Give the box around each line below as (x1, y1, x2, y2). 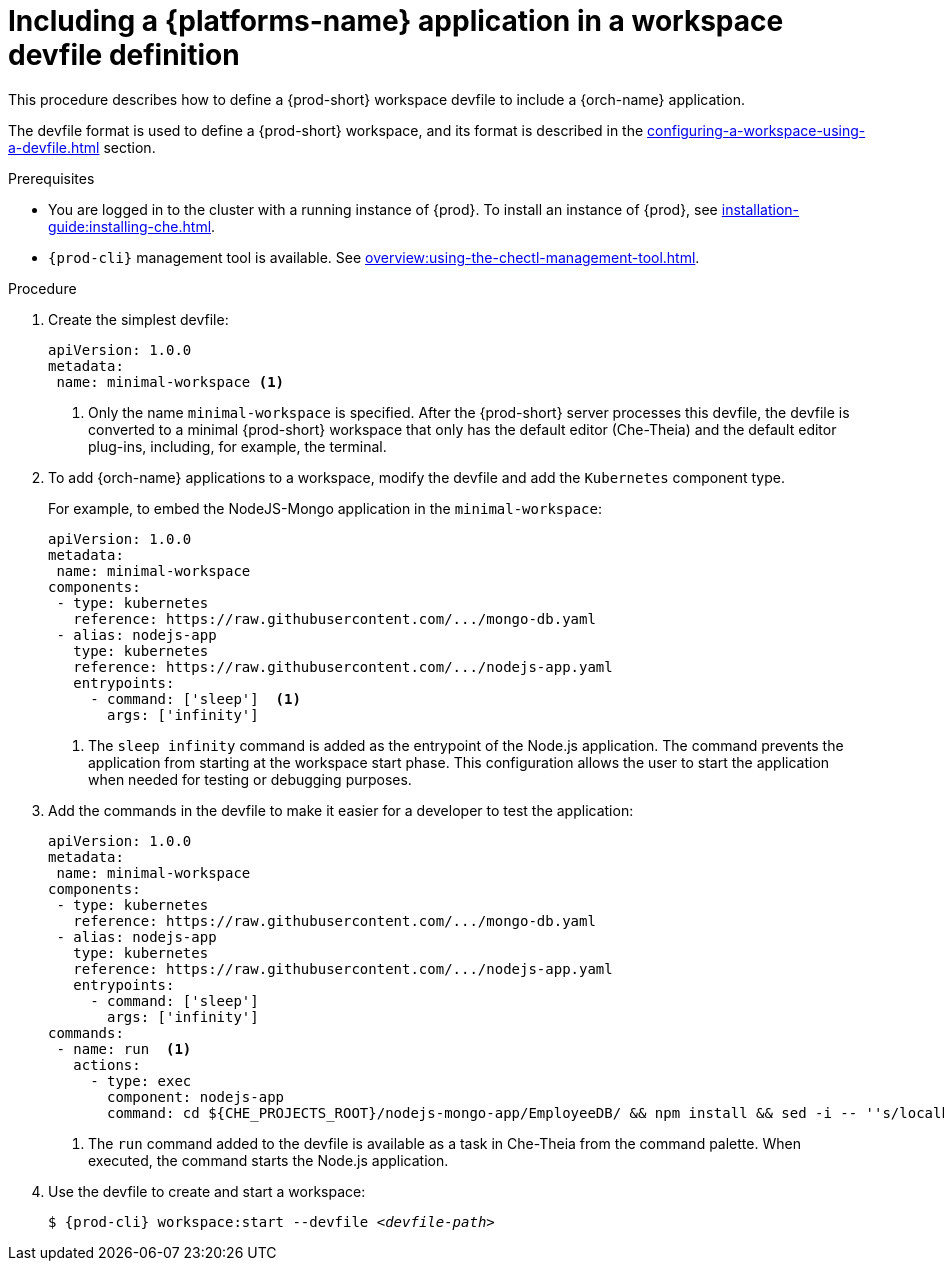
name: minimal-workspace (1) (56, 373, 285, 390)
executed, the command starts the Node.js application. (88, 1151, 449, 1169)
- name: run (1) (56, 1040, 192, 1057)
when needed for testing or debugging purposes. (88, 770, 412, 788)
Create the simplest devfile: (48, 310, 229, 328)
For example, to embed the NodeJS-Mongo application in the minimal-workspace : (48, 499, 603, 517)
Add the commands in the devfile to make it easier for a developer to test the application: (48, 801, 634, 819)
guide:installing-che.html (48, 217, 212, 235)
